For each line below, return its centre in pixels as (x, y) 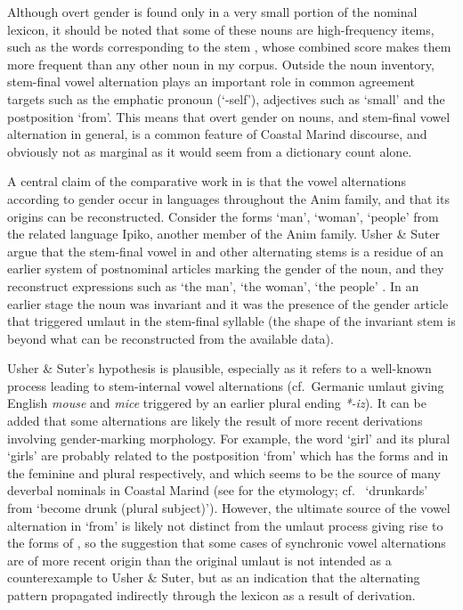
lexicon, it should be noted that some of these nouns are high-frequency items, (221, 29)
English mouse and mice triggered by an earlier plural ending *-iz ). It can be (217, 403)
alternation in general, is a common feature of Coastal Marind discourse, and (217, 134)
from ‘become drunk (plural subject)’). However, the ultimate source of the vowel (229, 508)
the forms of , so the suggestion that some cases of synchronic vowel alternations (227, 543)
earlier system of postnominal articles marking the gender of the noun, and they (226, 268)
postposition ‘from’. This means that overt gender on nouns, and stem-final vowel (229, 116)
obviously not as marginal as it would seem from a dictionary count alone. (210, 151)
